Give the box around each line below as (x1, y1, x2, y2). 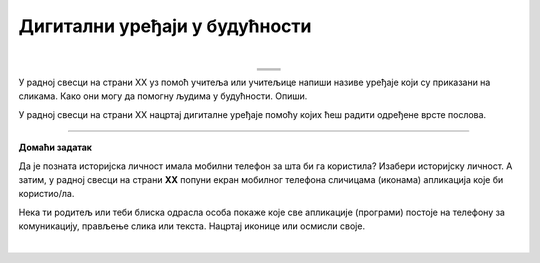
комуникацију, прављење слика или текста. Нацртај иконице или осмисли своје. (18, 220, 365, 232)
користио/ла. (18, 188, 75, 200)
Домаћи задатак (18, 141, 92, 154)
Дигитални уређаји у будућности (18, 15, 312, 37)
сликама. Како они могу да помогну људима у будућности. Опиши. (18, 90, 308, 102)
